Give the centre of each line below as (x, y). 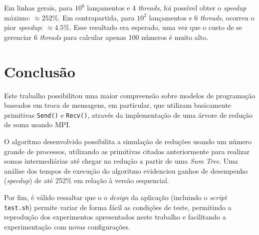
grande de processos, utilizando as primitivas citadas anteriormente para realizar (127, 151)
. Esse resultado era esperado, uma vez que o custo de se (156, 27)
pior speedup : (24, 27)
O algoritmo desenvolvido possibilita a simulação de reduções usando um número (128, 141)
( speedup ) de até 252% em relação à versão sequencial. (87, 180)
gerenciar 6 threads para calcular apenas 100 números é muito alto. (106, 37)
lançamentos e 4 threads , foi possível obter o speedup (167, 7)
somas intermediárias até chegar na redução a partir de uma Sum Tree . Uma (121, 161)
